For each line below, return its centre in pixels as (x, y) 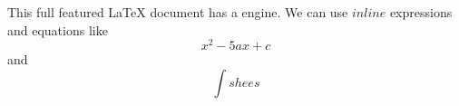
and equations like (58, 29)
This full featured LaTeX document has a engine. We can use (178, 12)
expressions (421, 12)
